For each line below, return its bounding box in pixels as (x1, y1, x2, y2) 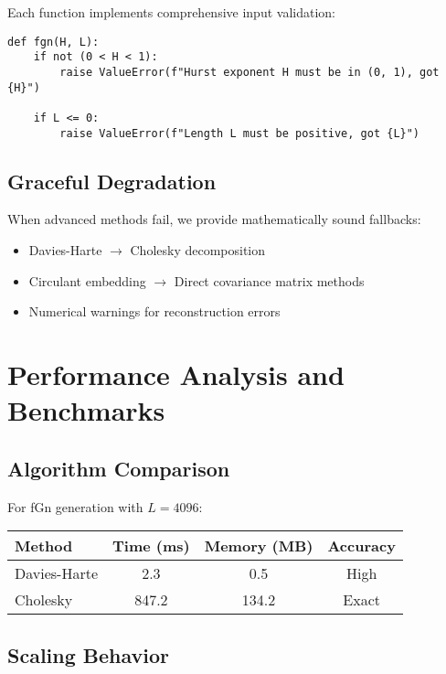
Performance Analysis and (7, 355, 345, 392)
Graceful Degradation (7, 166, 217, 195)
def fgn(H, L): (7, 35, 100, 48)
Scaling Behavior (7, 640, 170, 669)
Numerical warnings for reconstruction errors (28, 302, 281, 321)
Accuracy (327, 535, 396, 557)
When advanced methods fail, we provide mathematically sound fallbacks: (7, 209, 421, 229)
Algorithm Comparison (7, 454, 230, 482)
